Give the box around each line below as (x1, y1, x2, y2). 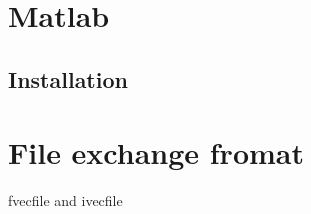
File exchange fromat (8, 132, 304, 173)
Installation (8, 63, 128, 94)
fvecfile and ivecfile (8, 190, 123, 211)
